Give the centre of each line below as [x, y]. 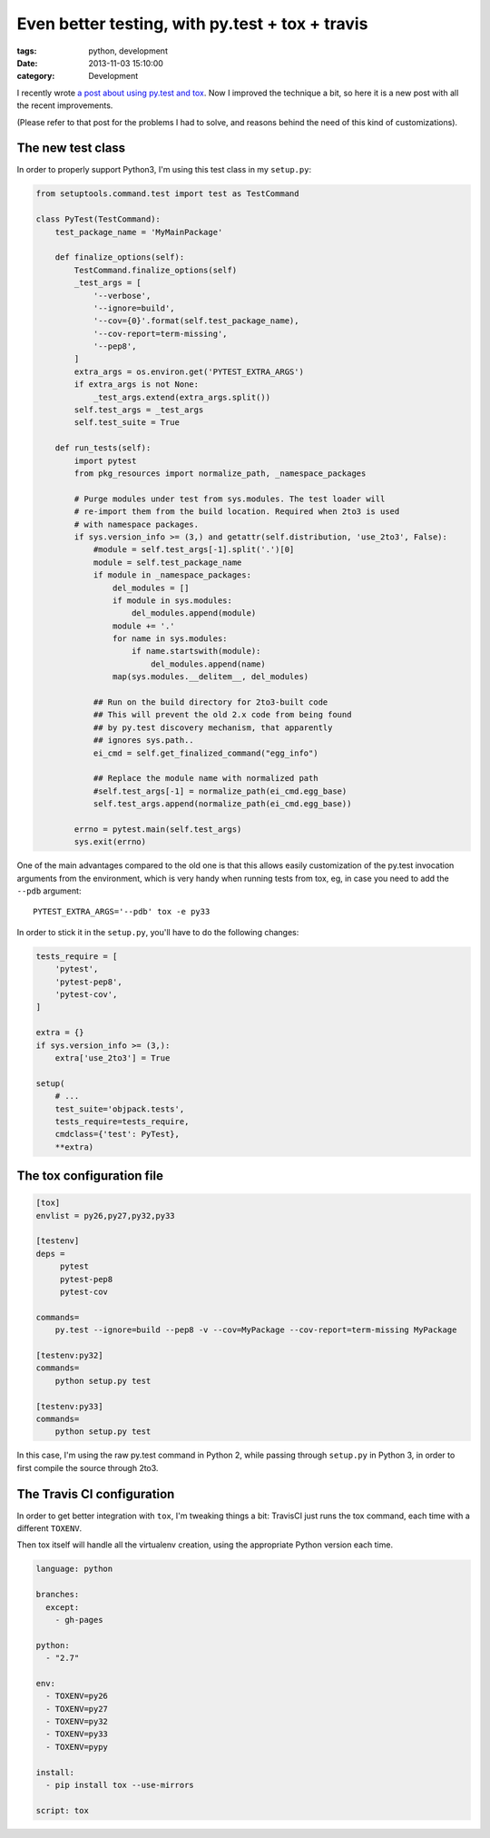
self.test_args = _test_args [139, 410]
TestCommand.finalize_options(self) [156, 270]
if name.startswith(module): [196, 651]
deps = [50, 1254]
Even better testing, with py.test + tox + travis [192, 24]
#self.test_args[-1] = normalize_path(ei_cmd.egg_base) [220, 791]
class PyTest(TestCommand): [98, 219]
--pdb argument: [49, 891]
